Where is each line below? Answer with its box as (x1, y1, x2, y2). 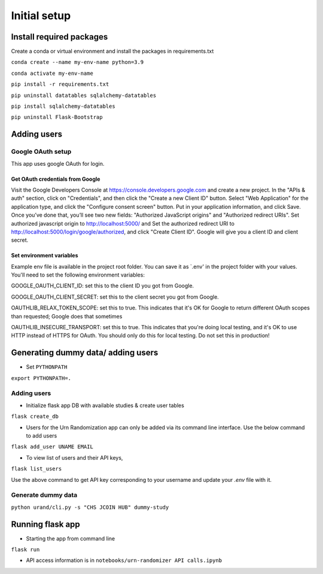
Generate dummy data (11, 491, 78, 499)
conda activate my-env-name (11, 69, 94, 77)
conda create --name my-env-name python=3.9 (11, 59, 144, 66)
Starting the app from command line (26, 534, 115, 542)
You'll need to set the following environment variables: (11, 271, 145, 278)
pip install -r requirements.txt (11, 81, 109, 88)
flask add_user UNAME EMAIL (11, 444, 94, 450)
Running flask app (11, 519, 80, 529)
